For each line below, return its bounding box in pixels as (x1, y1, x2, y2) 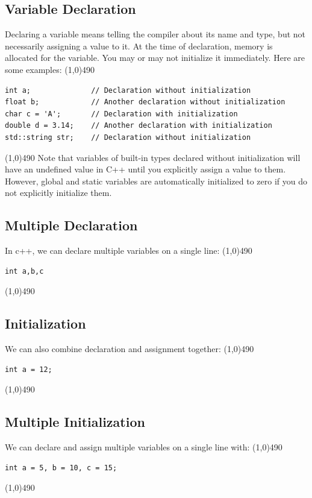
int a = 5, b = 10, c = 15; (5, 463, 117, 472)
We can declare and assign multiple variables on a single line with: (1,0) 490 (5, 441, 282, 453)
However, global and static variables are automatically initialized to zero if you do (5, 174, 307, 187)
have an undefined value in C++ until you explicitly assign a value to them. (5, 163, 286, 175)
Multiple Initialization (5, 412, 145, 431)
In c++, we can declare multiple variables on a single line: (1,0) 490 (5, 244, 252, 257)
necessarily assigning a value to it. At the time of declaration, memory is (5, 39, 273, 52)
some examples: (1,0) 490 (5, 63, 95, 75)
